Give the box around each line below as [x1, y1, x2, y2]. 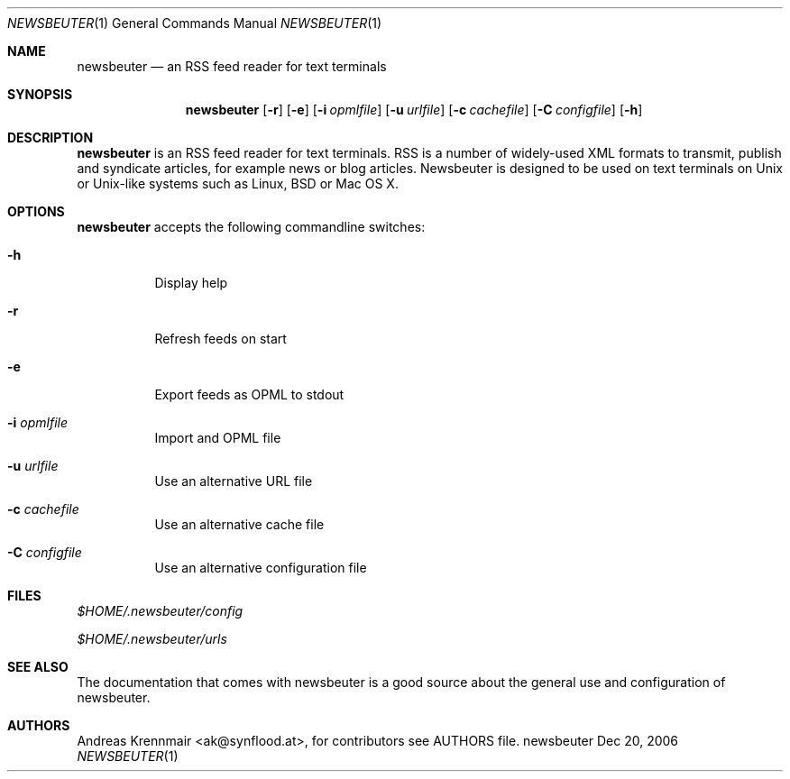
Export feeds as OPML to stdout [154, 387, 344, 402]
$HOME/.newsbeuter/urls [77, 631, 227, 646]
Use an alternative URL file [154, 473, 313, 489]
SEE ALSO [7, 659, 69, 674]
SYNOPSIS [7, 87, 73, 102]
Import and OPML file [154, 430, 281, 445]
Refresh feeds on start [154, 331, 287, 346]
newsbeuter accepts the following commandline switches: [77, 219, 426, 234]
